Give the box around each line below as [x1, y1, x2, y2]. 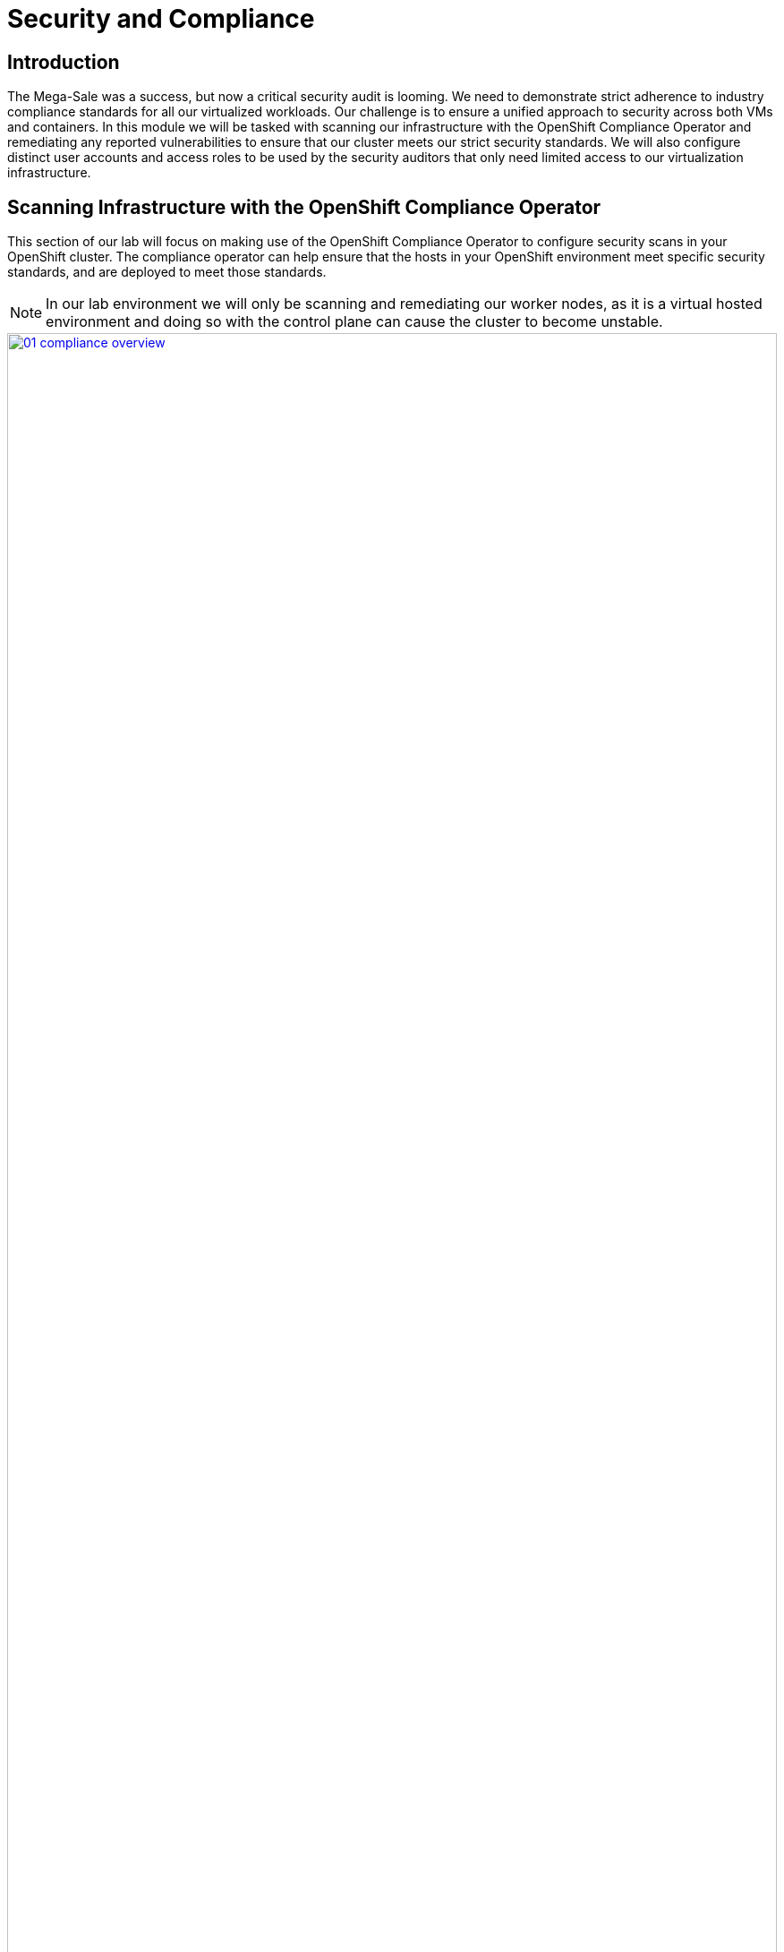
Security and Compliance [7, 4, 315, 34]
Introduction [7, 50, 120, 73]
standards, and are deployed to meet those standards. [7, 264, 327, 280]
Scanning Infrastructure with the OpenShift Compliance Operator [7, 195, 601, 218]
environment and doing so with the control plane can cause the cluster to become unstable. [46, 312, 663, 331]
